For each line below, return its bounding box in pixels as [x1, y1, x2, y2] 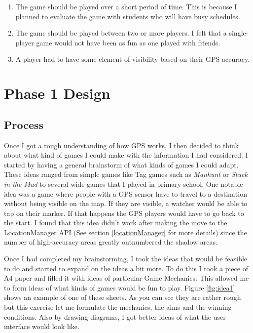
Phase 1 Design [4, 83, 110, 103]
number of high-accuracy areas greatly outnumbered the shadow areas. [4, 237, 217, 247]
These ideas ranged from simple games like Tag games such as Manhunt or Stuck [4, 169, 248, 179]
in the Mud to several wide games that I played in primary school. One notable [4, 178, 243, 189]
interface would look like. [4, 321, 79, 332]
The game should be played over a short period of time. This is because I [15, 1, 237, 11]
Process [4, 117, 44, 132]
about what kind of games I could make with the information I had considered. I [4, 150, 248, 160]
